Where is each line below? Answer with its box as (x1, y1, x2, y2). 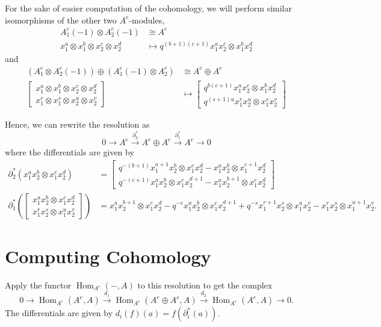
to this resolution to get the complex (137, 278, 273, 291)
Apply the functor (5, 278, 72, 291)
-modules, (129, 13, 165, 26)
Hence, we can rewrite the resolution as (5, 117, 150, 130)
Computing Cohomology (5, 243, 211, 268)
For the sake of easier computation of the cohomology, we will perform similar (5, 2, 292, 14)
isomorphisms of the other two (5, 13, 117, 26)
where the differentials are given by (5, 146, 134, 158)
